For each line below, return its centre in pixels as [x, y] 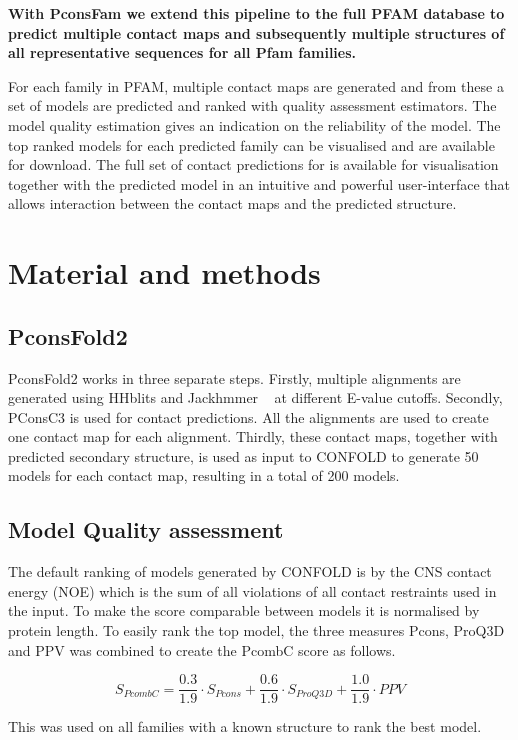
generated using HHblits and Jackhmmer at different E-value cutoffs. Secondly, [255, 397]
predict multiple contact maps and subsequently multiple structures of [256, 32]
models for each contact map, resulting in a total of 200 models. [204, 475]
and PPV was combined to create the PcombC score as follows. [202, 649]
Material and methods [164, 272]
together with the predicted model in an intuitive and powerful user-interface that [259, 183]
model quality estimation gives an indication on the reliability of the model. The [254, 124]
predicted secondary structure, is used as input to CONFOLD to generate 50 [243, 455]
